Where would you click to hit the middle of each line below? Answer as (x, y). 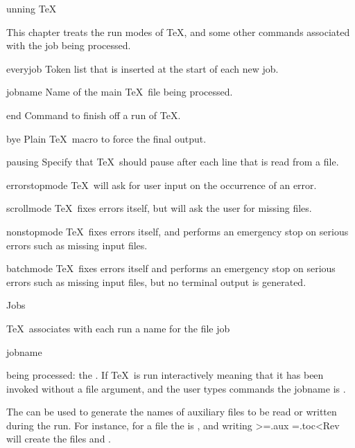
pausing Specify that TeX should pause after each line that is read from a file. (173, 162)
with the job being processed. (69, 45)
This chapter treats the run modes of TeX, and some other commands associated (178, 32)
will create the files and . (59, 439)
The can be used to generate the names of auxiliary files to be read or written (172, 412)
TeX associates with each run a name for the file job (118, 328)
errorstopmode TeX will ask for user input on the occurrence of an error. (162, 185)
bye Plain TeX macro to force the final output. (106, 138)
